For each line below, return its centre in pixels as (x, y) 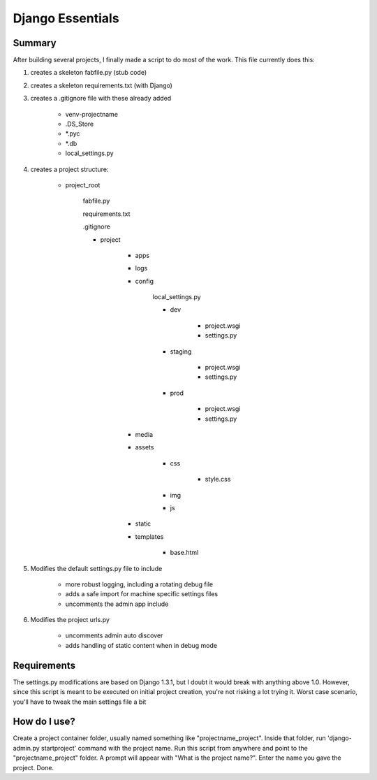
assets (145, 447)
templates (149, 536)
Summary (35, 43)
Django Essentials (66, 18)
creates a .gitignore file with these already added (101, 99)
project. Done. (34, 767)
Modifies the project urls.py (70, 620)
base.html (184, 553)
